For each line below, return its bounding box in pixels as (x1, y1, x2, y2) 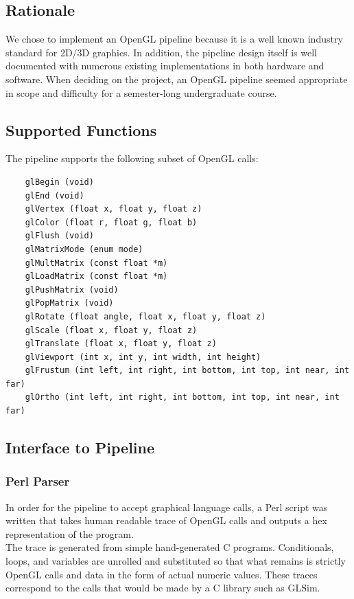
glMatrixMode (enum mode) (25, 244, 143, 254)
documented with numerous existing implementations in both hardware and (5, 58, 324, 73)
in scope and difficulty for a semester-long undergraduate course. (5, 85, 277, 100)
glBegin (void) (25, 177, 94, 187)
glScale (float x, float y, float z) (25, 325, 198, 335)
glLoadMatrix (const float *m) (25, 271, 168, 282)
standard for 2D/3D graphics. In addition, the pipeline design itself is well (5, 45, 317, 59)
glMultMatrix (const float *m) (25, 258, 168, 268)
